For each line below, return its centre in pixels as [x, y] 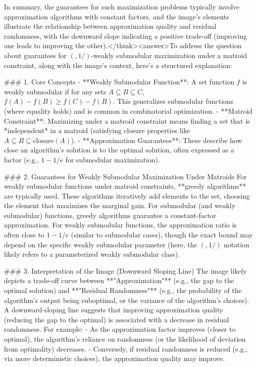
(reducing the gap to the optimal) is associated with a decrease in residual [117, 319]
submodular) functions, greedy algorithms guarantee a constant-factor [110, 215]
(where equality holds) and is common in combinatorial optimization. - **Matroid [128, 110]
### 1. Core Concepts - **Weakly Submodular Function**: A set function [119, 82]
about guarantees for [35, 55]
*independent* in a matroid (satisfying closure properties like [97, 130]
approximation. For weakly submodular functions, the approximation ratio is [121, 225]
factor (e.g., [22, 159]
